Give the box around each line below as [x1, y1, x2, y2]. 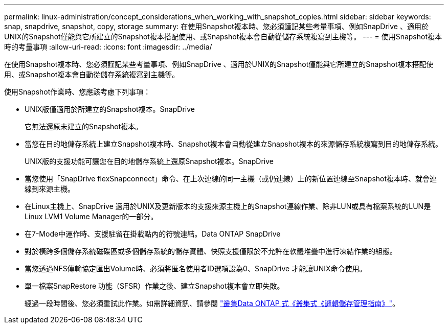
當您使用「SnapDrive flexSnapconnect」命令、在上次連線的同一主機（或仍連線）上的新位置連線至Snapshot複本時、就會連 [25, 174, 437, 183]
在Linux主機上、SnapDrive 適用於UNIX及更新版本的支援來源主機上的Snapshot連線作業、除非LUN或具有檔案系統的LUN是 [25, 202, 431, 210]
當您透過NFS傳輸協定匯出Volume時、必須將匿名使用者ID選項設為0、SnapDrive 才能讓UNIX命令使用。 [25, 264, 367, 273]
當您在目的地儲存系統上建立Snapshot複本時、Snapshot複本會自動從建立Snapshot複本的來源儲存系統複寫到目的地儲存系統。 [25, 139, 442, 148]
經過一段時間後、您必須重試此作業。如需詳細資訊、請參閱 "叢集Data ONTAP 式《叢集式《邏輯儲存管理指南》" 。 [25, 299, 400, 308]
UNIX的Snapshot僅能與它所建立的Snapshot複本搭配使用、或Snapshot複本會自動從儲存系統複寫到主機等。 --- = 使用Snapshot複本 [4, 32, 442, 41]
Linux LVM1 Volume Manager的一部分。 [25, 212, 158, 221]
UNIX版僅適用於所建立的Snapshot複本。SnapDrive [25, 105, 195, 113]
